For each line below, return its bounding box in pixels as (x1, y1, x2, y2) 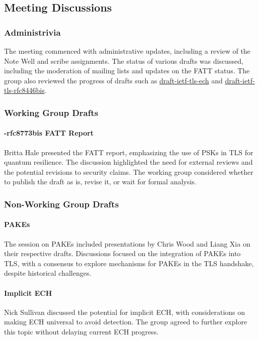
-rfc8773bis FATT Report (4, 128, 94, 138)
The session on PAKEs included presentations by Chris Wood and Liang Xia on (4, 238, 250, 249)
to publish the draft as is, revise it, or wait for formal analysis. (4, 176, 197, 187)
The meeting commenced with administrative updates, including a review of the (4, 46, 250, 56)
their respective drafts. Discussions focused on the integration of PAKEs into (4, 248, 241, 259)
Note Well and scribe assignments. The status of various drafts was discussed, (4, 55, 243, 66)
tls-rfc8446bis (4, 85, 45, 95)
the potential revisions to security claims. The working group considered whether (4, 166, 253, 177)
